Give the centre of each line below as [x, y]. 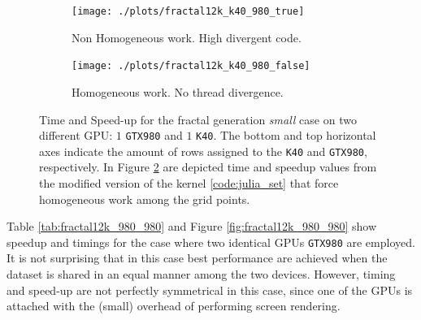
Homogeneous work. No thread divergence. [178, 91]
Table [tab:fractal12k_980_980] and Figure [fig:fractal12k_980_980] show [192, 226]
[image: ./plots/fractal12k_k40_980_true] [188, 11]
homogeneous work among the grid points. [145, 199]
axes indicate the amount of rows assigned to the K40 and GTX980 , [203, 151]
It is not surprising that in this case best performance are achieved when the [197, 258]
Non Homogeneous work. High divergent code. [187, 37]
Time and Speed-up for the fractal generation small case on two [198, 119]
